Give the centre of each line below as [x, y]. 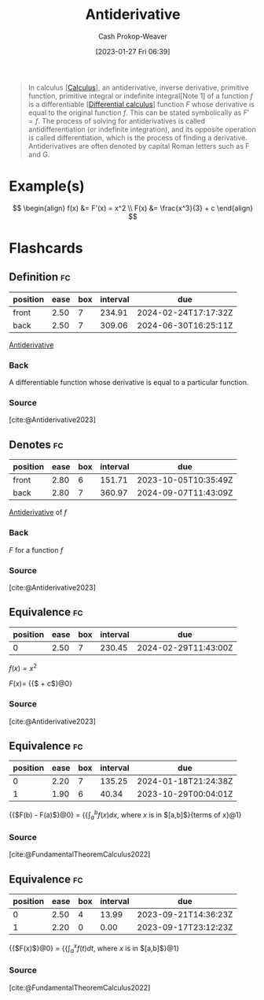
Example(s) [47, 186]
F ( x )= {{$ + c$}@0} [41, 683]
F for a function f [36, 550]
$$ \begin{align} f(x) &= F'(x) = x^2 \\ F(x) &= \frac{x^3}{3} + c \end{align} [133, 208]
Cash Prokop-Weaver [133, 36]
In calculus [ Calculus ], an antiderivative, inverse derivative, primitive [139, 87]
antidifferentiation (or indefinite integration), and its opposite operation [142, 129]
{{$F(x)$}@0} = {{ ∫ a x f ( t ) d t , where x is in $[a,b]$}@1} [94, 948]
